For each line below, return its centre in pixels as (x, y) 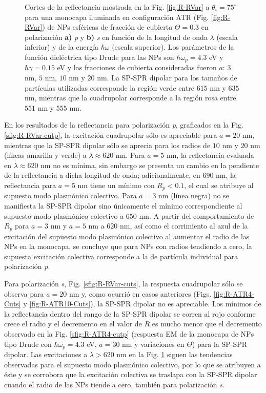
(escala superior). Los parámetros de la (173, 47)
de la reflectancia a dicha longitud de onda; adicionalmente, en (102, 175)
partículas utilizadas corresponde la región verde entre (110, 87)
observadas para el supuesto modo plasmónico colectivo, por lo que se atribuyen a (132, 364)
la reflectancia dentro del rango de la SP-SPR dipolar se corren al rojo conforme (130, 313)
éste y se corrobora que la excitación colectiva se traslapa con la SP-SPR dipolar (131, 374)
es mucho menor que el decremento (207, 324)
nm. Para (130, 155)
